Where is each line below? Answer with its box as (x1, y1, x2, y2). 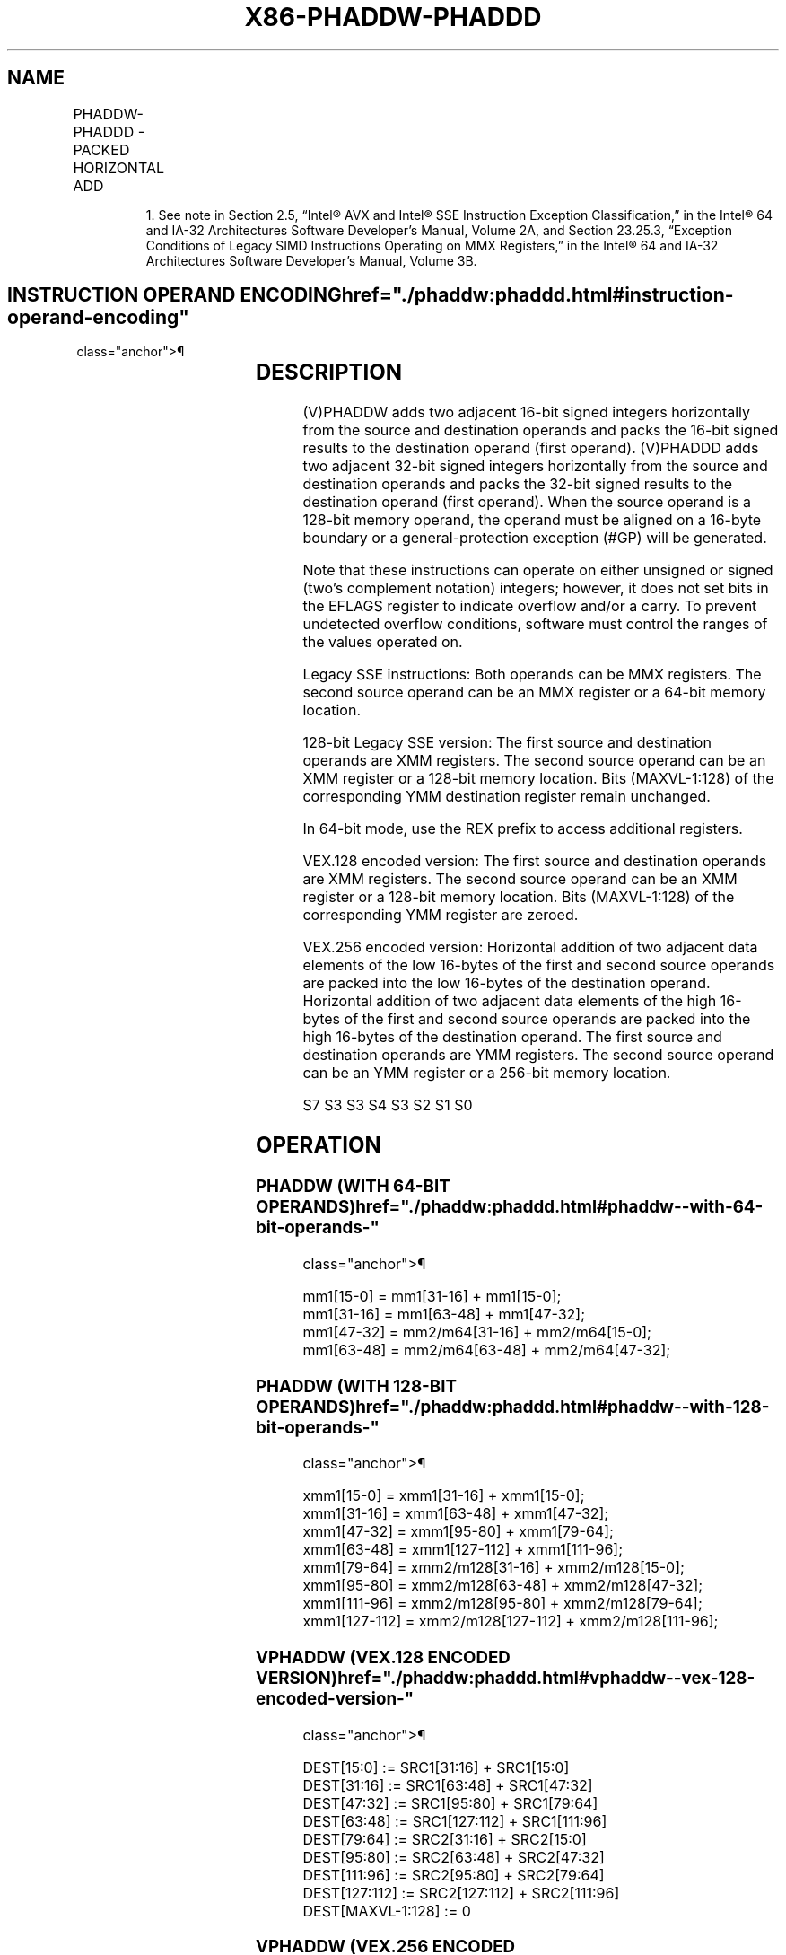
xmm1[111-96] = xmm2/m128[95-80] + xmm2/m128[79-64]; (302, 1594, 703, 1613)
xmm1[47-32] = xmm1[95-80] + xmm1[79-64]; (302, 1522, 614, 1541)
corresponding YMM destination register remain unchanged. (302, 787, 711, 806)
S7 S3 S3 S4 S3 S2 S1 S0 (302, 1096, 473, 1115)
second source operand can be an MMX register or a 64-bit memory (302, 683, 766, 702)
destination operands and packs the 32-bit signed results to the (302, 475, 733, 494)
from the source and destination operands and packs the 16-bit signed (302, 421, 779, 440)
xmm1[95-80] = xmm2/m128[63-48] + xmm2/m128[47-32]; (302, 1576, 703, 1595)
